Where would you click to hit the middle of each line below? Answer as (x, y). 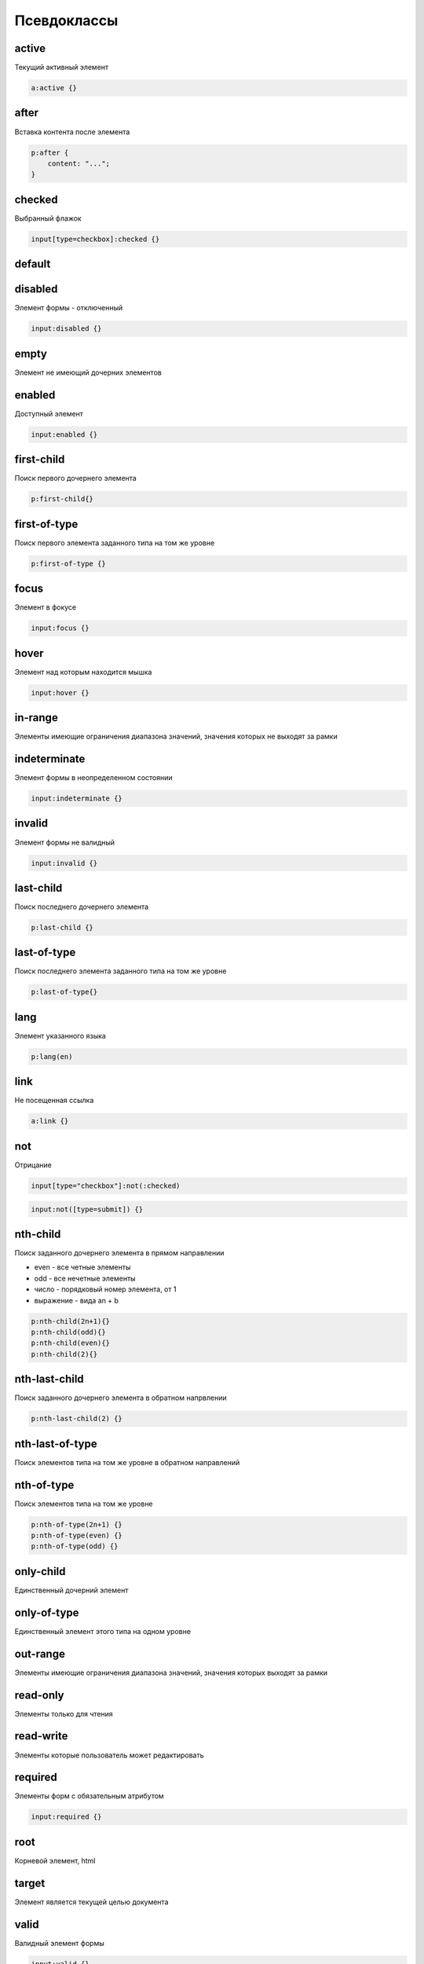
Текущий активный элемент (62, 68)
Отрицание (33, 1165)
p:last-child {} (62, 927)
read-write (41, 1736)
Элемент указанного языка (60, 1035)
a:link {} (50, 1121)
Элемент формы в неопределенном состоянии (93, 778)
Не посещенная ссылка (54, 1101)
